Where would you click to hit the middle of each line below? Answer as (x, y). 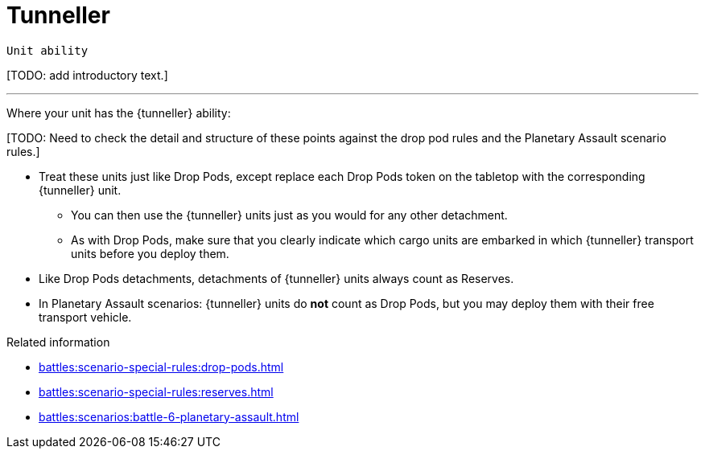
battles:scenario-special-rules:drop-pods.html (161, 367)
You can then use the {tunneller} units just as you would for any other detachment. (289, 215)
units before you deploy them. (150, 253)
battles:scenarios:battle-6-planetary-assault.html (169, 416)
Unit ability (47, 50)
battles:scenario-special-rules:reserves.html (156, 391)
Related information (58, 342)
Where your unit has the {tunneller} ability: (119, 113)
